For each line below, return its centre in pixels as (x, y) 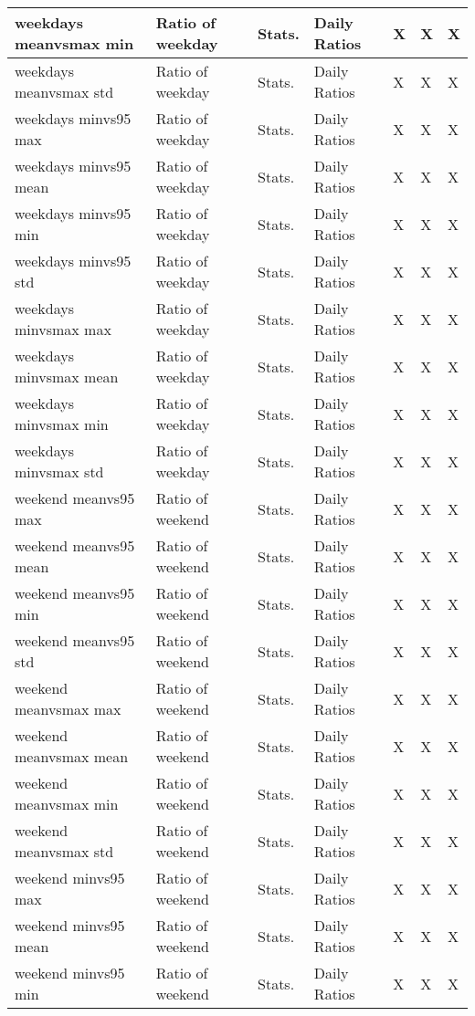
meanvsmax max (68, 709)
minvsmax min (62, 424)
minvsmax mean (67, 377)
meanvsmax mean (72, 756)
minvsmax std (59, 471)
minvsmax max (63, 329)
